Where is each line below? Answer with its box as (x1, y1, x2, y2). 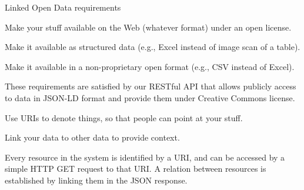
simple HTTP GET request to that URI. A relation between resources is (5, 162, 266, 175)
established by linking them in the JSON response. (5, 174, 188, 186)
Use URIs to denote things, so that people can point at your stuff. (5, 111, 243, 124)
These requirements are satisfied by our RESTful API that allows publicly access (5, 80, 296, 92)
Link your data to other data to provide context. (5, 131, 180, 144)
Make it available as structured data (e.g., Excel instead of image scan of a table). (5, 41, 300, 53)
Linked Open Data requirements (5, 1, 121, 13)
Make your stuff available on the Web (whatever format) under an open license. (5, 21, 292, 33)
